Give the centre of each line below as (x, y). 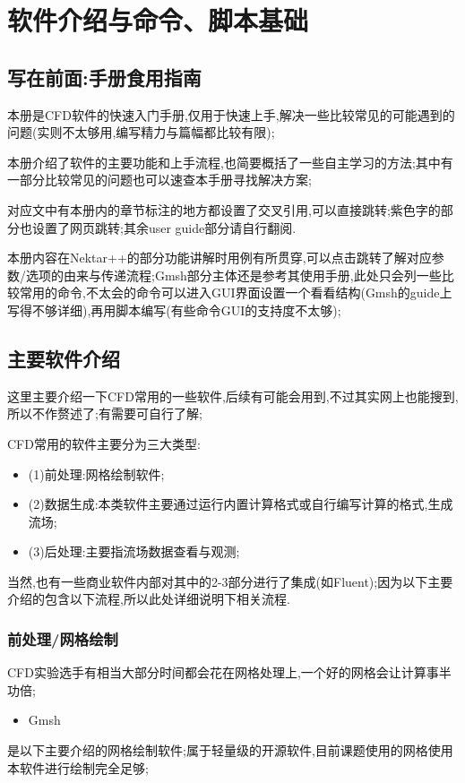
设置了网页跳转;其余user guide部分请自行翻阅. (164, 227)
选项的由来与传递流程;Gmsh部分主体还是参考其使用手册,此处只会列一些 (233, 275)
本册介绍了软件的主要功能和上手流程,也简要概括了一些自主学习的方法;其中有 (230, 162)
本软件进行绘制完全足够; (78, 767)
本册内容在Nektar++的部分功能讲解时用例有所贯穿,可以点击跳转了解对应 (220, 258)
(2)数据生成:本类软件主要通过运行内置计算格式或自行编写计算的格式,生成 (241, 504)
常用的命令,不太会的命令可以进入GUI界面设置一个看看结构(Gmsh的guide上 (236, 293)
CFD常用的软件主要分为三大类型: (104, 443)
